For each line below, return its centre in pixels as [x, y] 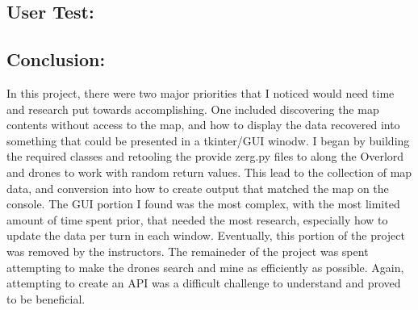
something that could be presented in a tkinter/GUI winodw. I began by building [208, 140]
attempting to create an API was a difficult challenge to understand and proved [204, 283]
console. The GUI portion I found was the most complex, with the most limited [203, 204]
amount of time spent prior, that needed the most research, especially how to [197, 219]
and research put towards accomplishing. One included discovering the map [193, 109]
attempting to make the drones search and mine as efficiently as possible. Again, [205, 267]
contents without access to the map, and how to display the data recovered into [203, 125]
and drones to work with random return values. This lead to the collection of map [209, 172]
